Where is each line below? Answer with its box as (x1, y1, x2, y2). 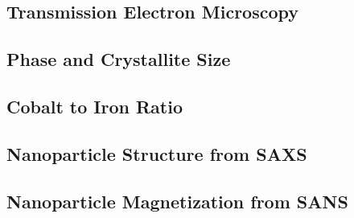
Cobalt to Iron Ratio (6, 93, 183, 118)
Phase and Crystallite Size (6, 47, 231, 72)
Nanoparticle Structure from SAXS (6, 141, 307, 166)
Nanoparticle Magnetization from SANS (6, 188, 348, 213)
